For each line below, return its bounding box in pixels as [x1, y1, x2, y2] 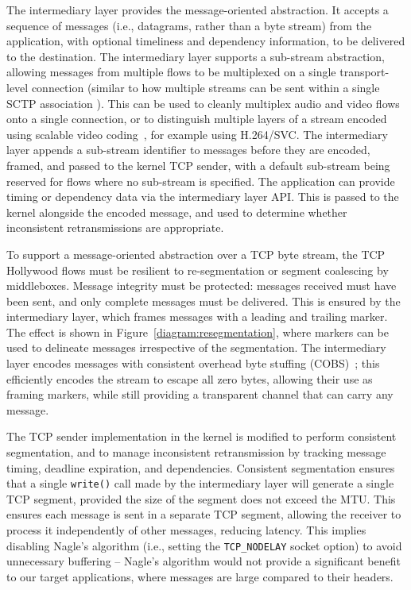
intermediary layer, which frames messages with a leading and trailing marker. [6, 308, 388, 325]
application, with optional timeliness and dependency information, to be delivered [6, 33, 405, 49]
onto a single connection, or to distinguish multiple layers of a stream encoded [6, 110, 387, 127]
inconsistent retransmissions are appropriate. [6, 219, 224, 236]
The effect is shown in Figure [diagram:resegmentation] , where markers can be [6, 323, 389, 340]
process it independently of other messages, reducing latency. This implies [6, 522, 366, 538]
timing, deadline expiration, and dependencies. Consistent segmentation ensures [6, 459, 395, 476]
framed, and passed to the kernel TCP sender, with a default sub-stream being [6, 156, 390, 173]
